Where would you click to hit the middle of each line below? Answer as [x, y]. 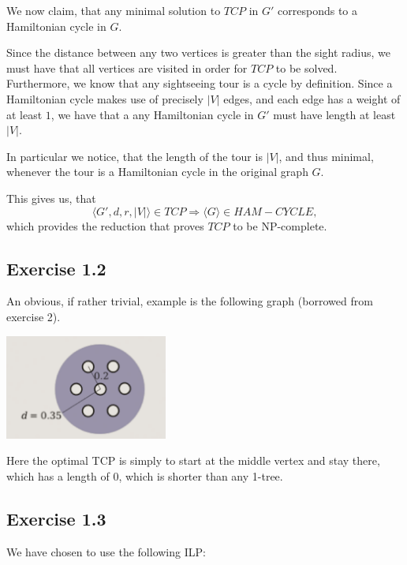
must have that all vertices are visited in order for [127, 67]
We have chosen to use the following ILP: [106, 551]
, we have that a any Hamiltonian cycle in [152, 114]
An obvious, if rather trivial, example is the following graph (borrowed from [190, 301]
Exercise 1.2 [56, 268]
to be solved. [306, 67]
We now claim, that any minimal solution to [114, 10]
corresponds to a [318, 10]
